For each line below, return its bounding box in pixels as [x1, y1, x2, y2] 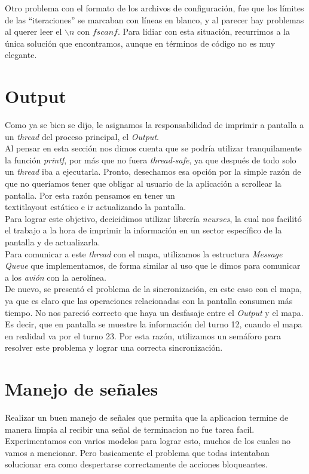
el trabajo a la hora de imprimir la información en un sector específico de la [5, 224, 282, 236]
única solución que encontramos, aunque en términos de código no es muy [5, 37, 276, 49]
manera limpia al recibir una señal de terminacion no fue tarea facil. [5, 423, 255, 435]
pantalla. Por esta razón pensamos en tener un [5, 189, 175, 201]
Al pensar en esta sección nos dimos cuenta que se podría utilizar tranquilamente [5, 142, 302, 154]
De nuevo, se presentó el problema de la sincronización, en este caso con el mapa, [5, 282, 302, 295]
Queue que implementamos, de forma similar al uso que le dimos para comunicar [5, 259, 301, 272]
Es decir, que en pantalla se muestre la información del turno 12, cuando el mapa [5, 318, 302, 330]
